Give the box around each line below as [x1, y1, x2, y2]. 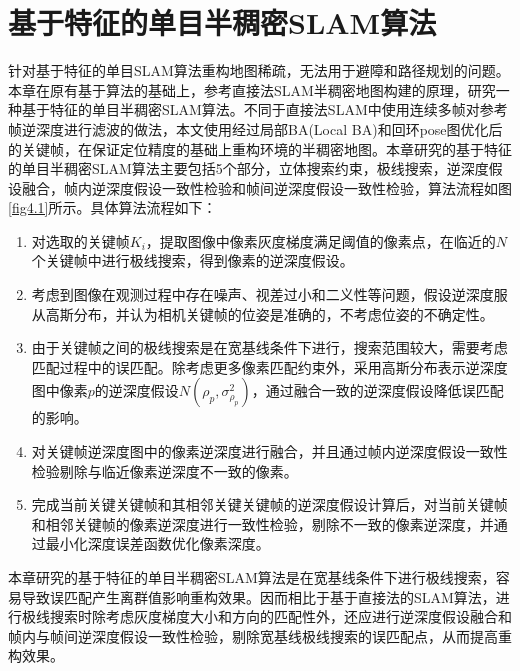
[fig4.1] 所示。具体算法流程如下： [8, 197, 217, 218]
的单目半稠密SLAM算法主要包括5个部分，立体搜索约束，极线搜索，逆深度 [8, 158, 489, 179]
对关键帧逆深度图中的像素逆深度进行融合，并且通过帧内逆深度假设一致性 [31, 441, 508, 462]
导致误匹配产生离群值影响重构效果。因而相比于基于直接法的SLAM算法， [21, 586, 496, 607]
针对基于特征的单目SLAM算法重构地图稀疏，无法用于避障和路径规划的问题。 [8, 60, 510, 81]
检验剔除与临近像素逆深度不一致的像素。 [31, 460, 298, 481]
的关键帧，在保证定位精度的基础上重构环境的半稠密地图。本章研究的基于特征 [8, 138, 512, 159]
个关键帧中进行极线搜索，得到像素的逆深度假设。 [31, 250, 354, 271]
